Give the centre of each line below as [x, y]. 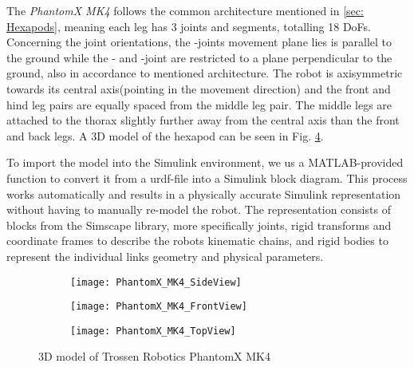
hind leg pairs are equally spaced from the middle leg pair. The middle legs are [199, 104]
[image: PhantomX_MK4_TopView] [153, 331]
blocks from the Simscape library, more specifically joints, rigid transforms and [199, 225]
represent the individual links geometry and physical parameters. [165, 256]
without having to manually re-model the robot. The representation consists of [199, 209]
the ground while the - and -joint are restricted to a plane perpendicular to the [199, 57]
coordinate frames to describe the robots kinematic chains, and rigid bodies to [197, 241]
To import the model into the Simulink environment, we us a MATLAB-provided [205, 162]
